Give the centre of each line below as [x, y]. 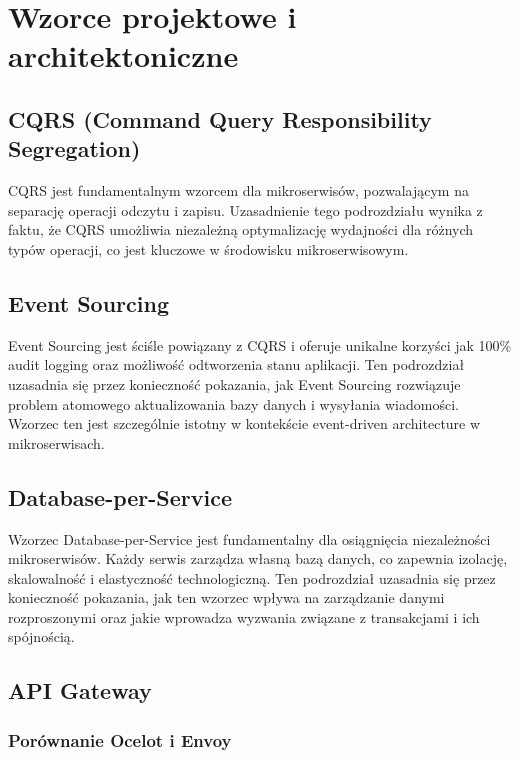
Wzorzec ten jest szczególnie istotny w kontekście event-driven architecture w [244, 423]
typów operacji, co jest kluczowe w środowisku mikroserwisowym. [208, 248]
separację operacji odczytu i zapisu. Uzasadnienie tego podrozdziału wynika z [245, 209]
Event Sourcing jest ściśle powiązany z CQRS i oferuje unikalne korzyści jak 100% [260, 344]
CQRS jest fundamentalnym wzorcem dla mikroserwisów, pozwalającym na [238, 190]
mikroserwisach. [56, 442]
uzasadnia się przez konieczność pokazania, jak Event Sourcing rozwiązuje [234, 383]
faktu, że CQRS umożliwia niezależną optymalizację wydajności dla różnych [241, 229]
